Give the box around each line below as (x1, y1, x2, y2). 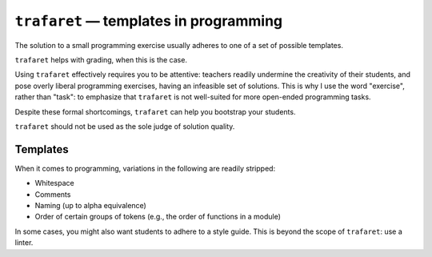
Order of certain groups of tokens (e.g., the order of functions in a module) (34, 212, 282, 222)
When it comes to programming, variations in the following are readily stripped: (14, 163, 276, 173)
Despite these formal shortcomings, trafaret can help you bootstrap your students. (14, 106, 296, 116)
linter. (14, 238, 34, 247)
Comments (34, 189, 71, 199)
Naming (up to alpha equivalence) (34, 200, 147, 210)
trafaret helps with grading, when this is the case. (14, 54, 188, 64)
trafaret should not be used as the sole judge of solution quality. (14, 121, 235, 131)
